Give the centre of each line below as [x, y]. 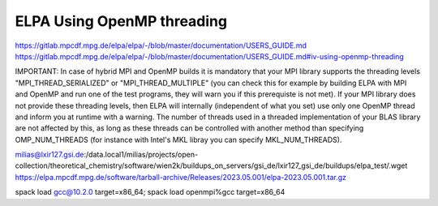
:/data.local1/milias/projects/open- [141, 155]
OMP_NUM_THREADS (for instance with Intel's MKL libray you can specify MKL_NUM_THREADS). [178, 139]
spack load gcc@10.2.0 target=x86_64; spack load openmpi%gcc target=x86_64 [150, 192]
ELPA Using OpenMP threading [121, 21]
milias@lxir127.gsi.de [49, 155]
